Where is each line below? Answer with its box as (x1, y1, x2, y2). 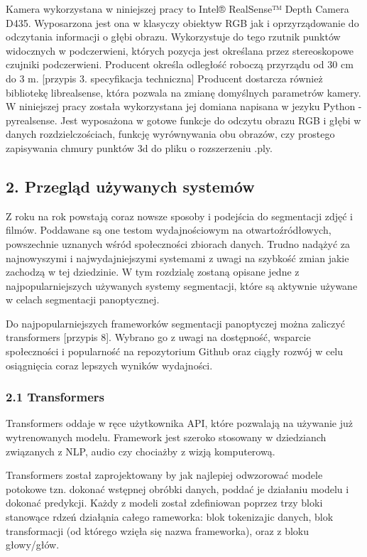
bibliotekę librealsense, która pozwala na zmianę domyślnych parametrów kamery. (6, 85, 361, 99)
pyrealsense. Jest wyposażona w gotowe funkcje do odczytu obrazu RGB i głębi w (6, 112, 361, 127)
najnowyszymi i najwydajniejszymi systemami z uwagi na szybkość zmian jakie (6, 250, 349, 265)
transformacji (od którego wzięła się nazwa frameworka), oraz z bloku (6, 523, 310, 538)
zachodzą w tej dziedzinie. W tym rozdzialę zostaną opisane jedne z (6, 264, 300, 279)
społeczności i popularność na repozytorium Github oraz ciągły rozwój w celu (6, 344, 344, 359)
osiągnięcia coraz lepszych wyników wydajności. (6, 357, 213, 372)
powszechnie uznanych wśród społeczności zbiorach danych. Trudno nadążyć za (6, 236, 350, 251)
